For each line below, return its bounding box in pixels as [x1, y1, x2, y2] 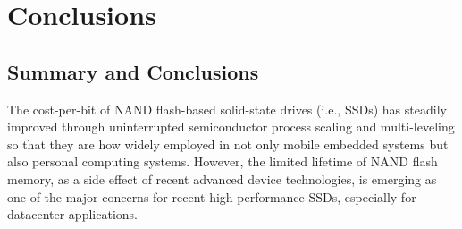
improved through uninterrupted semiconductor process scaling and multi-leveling [7, 117, 455, 136]
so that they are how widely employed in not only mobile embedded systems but [7, 134, 449, 153]
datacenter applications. [7, 205, 138, 224]
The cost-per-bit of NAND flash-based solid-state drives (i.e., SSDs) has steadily [7, 99, 447, 118]
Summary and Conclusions [7, 57, 259, 85]
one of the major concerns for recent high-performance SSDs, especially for [7, 187, 416, 206]
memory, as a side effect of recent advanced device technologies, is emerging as [7, 169, 437, 188]
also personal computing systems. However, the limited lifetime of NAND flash [7, 152, 438, 171]
